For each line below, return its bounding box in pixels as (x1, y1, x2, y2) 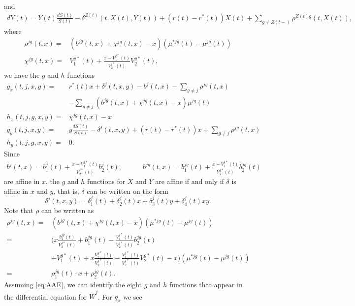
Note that (4, 205, 33, 215)
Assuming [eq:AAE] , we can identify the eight (4, 279, 142, 290)
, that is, (53, 185, 79, 196)
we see (123, 291, 142, 302)
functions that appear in (169, 279, 243, 290)
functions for (87, 176, 126, 186)
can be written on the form (87, 185, 168, 196)
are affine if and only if (155, 176, 224, 186)
